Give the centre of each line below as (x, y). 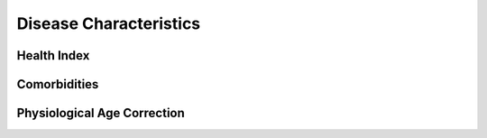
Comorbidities (58, 84)
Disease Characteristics (109, 23)
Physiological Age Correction (101, 113)
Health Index (53, 55)
